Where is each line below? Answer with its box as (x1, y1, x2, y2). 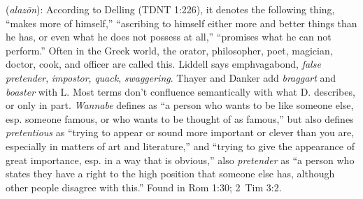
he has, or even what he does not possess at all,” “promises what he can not (6, 29, 332, 44)
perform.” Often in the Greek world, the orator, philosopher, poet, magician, (6, 43, 333, 57)
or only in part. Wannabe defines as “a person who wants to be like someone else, (6, 98, 354, 112)
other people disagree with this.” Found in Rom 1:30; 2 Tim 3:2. (6, 179, 282, 194)
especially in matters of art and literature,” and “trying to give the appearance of (6, 138, 355, 153)
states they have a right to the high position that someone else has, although (6, 166, 335, 181)
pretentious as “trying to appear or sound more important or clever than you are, (6, 125, 355, 140)
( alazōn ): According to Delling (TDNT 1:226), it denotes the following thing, (6, 2, 335, 16)
